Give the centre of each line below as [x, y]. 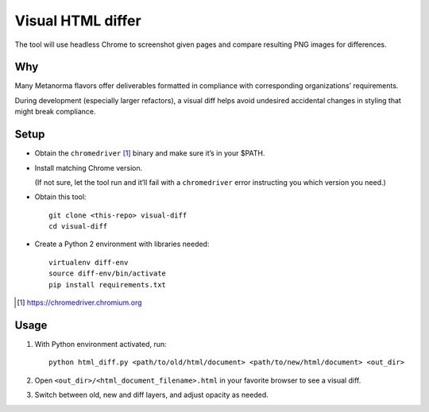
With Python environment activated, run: [100, 344]
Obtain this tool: [60, 197]
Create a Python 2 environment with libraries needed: [122, 244]
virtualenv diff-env [89, 262]
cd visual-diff [78, 227]
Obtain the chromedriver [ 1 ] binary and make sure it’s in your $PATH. [150, 153]
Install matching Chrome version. [89, 167]
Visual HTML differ [78, 21]
